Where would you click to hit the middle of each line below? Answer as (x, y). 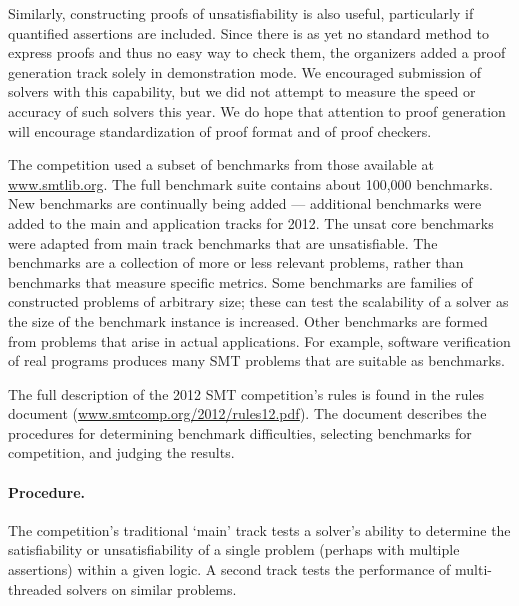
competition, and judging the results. (121, 452)
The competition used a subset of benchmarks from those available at (221, 164)
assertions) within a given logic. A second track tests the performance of (229, 569)
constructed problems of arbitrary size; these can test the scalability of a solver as (258, 301)
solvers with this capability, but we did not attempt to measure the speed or (242, 91)
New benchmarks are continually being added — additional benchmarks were (245, 203)
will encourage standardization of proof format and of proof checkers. (220, 130)
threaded (35, 588)
